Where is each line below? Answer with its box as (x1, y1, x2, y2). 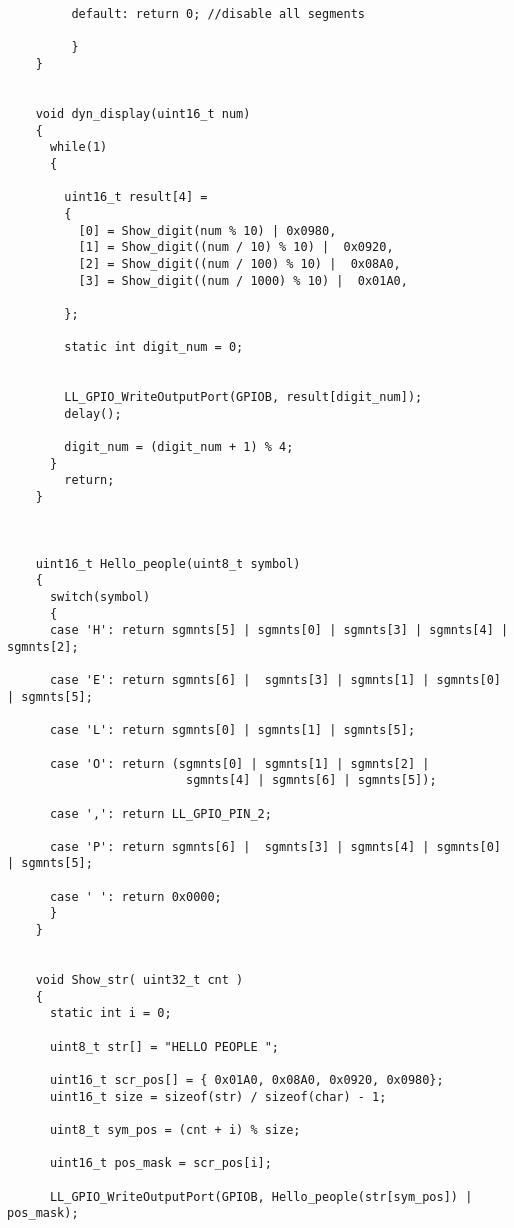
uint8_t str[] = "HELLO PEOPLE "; (49, 1039, 280, 1054)
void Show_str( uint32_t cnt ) (35, 973, 244, 988)
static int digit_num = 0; (64, 340, 244, 355)
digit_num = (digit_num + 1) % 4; (64, 440, 294, 455)
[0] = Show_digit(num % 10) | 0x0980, (78, 223, 337, 238)
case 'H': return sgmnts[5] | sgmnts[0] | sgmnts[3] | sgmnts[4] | (49, 623, 509, 638)
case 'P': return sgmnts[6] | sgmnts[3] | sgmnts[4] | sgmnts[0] (49, 839, 501, 854)
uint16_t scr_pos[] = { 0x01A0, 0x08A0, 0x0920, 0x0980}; (49, 1073, 444, 1087)
